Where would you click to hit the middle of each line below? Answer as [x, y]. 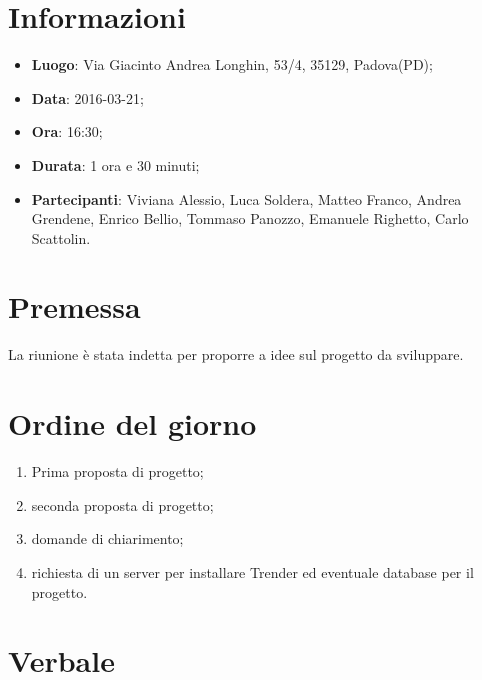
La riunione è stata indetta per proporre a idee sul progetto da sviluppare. [236, 354]
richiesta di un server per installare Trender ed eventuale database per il [252, 571]
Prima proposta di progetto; [117, 471]
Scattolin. [61, 237]
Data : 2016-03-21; [87, 97]
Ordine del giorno [132, 423]
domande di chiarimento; [107, 538]
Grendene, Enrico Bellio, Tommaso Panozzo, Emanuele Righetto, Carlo [250, 218]
